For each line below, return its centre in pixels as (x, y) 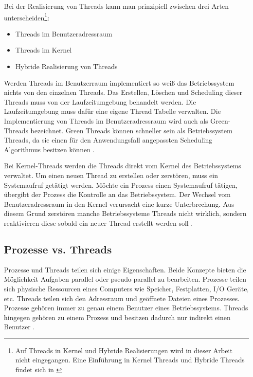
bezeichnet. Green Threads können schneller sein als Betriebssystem (131, 130)
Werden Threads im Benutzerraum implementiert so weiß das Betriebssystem (119, 82)
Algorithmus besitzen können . (49, 149)
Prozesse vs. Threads (58, 249)
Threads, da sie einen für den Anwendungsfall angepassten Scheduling (108, 140)
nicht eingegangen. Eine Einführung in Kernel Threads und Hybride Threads (130, 360)
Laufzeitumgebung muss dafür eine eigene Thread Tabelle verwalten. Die (112, 111)
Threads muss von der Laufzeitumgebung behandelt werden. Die (100, 101)
